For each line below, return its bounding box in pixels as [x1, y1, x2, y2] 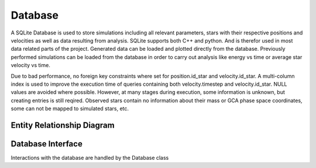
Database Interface [11, 139, 83, 149]
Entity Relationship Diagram [11, 120, 115, 130]
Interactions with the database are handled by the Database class [11, 154, 169, 161]
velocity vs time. [11, 62, 51, 69]
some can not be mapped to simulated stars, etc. [11, 105, 129, 112]
